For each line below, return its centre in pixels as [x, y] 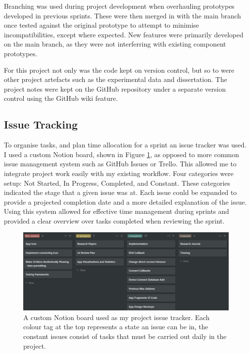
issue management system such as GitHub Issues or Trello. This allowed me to [120, 164]
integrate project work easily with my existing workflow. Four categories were [119, 173]
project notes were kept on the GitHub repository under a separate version [115, 88]
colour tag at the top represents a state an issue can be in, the [116, 327]
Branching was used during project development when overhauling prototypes [119, 6]
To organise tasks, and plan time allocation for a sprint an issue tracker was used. [125, 145]
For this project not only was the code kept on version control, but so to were [119, 70]
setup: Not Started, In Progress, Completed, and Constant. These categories [117, 183]
